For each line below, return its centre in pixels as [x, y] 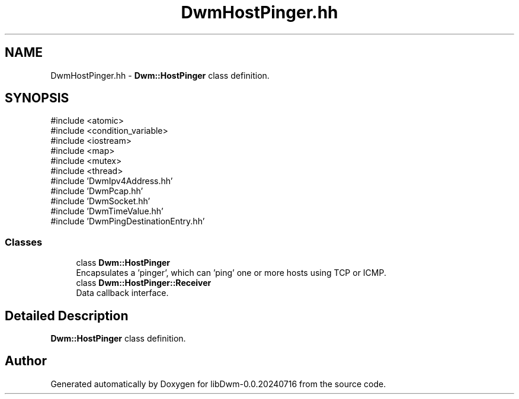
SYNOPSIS [37, 98]
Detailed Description [67, 316]
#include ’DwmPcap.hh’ [97, 191]
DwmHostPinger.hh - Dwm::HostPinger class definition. [160, 75]
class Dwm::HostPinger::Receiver [144, 283]
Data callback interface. [122, 293]
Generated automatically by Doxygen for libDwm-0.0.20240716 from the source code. [218, 384]
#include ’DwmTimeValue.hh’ [107, 211]
